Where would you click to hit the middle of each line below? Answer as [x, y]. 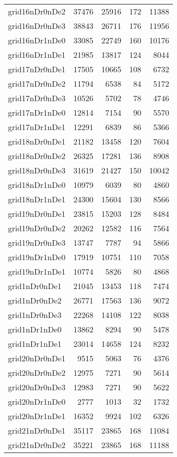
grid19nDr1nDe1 [37, 271]
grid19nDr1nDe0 [37, 257]
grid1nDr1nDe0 [35, 329]
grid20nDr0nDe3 [37, 387]
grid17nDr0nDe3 [37, 98]
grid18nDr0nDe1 [37, 141]
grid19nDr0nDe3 [37, 242]
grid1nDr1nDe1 [35, 344]
